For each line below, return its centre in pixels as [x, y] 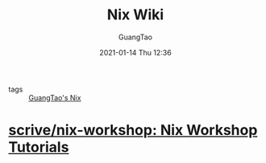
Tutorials [39, 147]
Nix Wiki [135, 15]
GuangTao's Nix [55, 97]
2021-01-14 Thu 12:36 [135, 52]
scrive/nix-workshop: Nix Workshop [133, 130]
